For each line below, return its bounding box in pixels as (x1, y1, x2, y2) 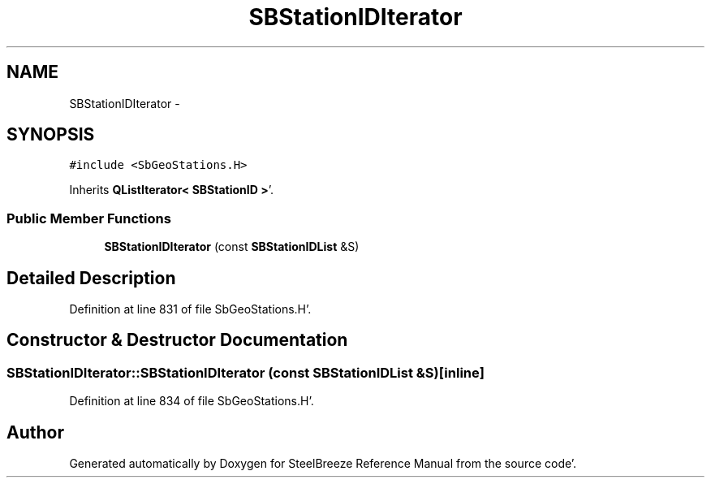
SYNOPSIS (6, 124, 95, 145)
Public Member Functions (6, 210, 171, 227)
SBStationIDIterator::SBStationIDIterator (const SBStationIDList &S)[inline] (6, 364, 485, 381)
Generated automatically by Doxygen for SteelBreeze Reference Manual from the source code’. (69, 456, 577, 471)
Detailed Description (6, 267, 176, 288)
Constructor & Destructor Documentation (6, 330, 348, 351)
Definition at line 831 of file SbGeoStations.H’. (69, 302, 312, 317)
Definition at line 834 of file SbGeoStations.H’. (69, 394, 314, 408)
